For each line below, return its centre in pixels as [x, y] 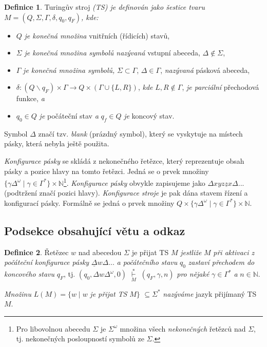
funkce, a [30, 98]
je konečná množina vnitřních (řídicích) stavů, [97, 35]
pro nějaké [193, 274]
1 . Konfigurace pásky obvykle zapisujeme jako [134, 182]
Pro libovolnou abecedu [53, 328]
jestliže [191, 252]
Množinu [18, 293]
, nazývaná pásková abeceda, [205, 70]
